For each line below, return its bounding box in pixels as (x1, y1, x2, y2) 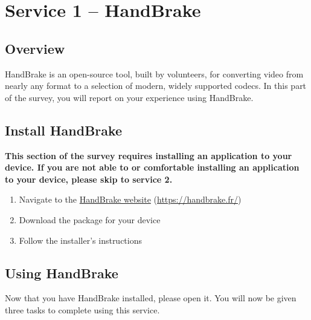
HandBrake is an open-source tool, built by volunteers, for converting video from (5, 67, 304, 80)
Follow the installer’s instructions (19, 233, 143, 246)
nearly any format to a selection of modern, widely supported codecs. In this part (5, 79, 307, 92)
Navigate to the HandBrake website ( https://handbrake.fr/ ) (19, 193, 242, 206)
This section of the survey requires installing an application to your (5, 149, 292, 162)
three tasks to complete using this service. (5, 303, 160, 316)
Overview (5, 39, 65, 57)
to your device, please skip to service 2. (5, 172, 173, 185)
